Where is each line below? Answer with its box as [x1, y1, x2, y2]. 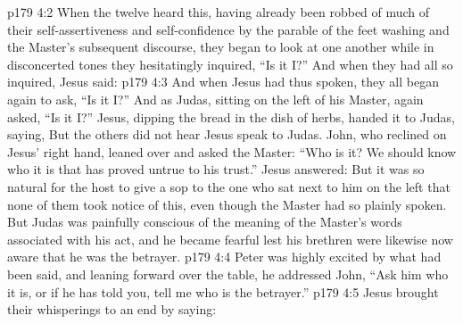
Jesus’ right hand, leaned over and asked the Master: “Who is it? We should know [7, 142, 457, 161]
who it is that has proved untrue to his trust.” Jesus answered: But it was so [7, 160, 425, 179]
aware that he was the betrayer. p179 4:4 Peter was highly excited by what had [7, 247, 442, 266]
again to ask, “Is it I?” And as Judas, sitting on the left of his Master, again [7, 89, 424, 108]
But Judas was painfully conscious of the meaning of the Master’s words [7, 212, 402, 231]
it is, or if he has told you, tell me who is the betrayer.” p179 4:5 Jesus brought [7, 282, 439, 301]
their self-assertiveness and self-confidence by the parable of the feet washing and [7, 20, 450, 38]
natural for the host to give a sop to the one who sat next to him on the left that [7, 177, 451, 195]
